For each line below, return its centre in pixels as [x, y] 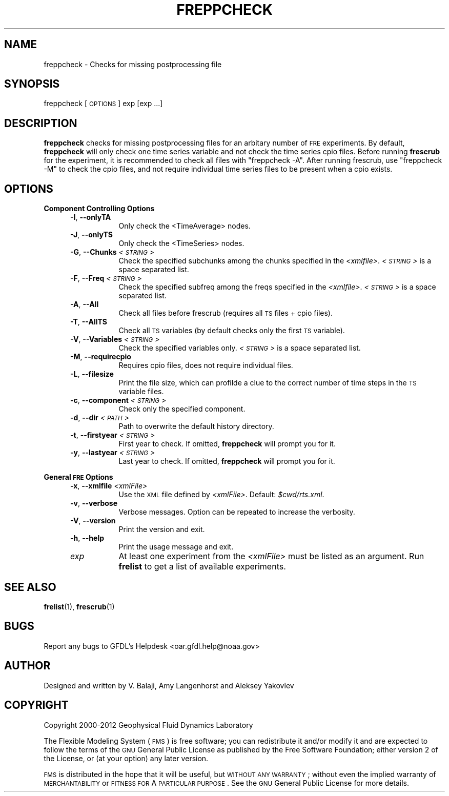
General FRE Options [78, 477]
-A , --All [85, 304]
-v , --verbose [94, 503]
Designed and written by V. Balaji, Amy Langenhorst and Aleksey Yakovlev [169, 685]
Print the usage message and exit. [176, 547]
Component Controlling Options [99, 209]
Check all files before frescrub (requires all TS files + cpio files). [226, 313]
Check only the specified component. [182, 409]
